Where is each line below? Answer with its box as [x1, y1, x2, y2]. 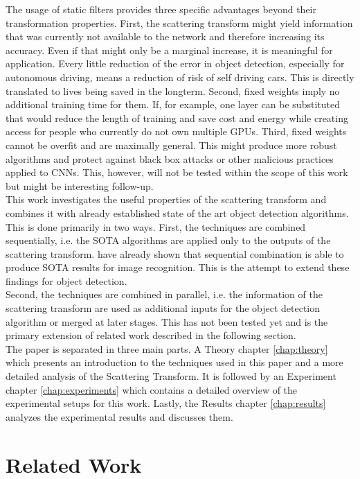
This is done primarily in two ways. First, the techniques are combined [6, 219, 306, 234]
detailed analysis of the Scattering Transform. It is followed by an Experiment [6, 369, 336, 383]
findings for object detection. [6, 273, 127, 288]
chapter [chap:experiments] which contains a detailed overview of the [6, 382, 298, 397]
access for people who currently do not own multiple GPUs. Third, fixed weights [6, 124, 347, 139]
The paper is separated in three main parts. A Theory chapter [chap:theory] [6, 341, 328, 356]
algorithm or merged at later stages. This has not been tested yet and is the [6, 314, 328, 329]
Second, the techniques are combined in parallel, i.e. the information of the [6, 287, 323, 302]
